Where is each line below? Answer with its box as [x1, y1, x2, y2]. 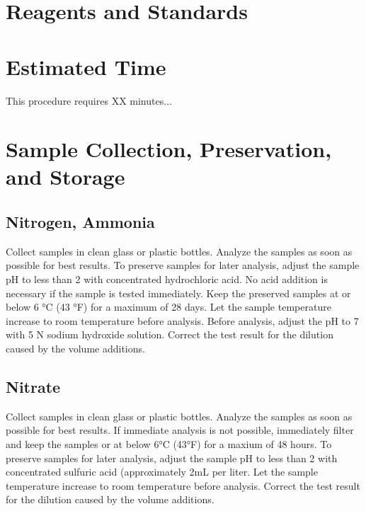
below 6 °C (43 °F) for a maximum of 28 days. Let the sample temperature [6, 299, 331, 314]
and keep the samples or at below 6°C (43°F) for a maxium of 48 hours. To [6, 437, 332, 451]
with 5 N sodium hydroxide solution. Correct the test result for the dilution [6, 327, 333, 342]
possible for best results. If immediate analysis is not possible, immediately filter [6, 423, 354, 437]
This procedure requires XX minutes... [6, 93, 172, 108]
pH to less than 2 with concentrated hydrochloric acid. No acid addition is [6, 272, 328, 287]
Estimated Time [6, 52, 166, 81]
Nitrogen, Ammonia [6, 211, 155, 233]
